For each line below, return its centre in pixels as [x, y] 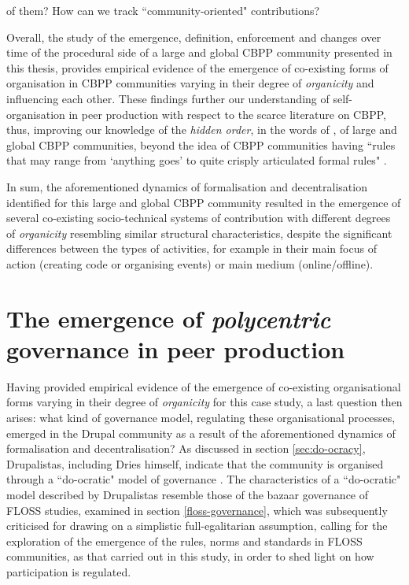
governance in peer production [176, 348]
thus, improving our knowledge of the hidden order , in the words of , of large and [202, 130]
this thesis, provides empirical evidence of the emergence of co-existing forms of [197, 67]
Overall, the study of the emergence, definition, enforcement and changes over [194, 37]
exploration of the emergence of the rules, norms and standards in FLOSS [184, 541]
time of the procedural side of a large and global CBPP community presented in [199, 52]
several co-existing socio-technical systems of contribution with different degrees [199, 218]
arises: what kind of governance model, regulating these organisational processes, [201, 417]
